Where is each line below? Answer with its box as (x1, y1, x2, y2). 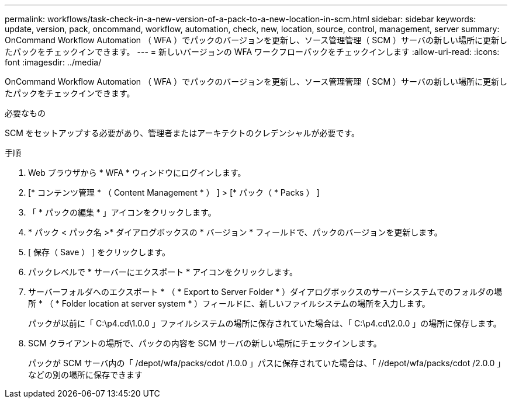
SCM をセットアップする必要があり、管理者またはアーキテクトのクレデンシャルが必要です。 (5, 128, 359, 138)
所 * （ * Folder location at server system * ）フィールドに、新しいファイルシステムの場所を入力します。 (28, 298, 430, 308)
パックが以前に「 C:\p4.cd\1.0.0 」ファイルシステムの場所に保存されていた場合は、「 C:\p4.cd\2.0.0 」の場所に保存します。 (28, 318, 501, 328)
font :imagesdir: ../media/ (5, 57, 102, 67)
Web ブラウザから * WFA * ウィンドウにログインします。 (28, 168, 246, 178)
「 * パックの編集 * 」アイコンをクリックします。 (28, 207, 216, 217)
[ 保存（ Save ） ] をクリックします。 (28, 247, 170, 257)
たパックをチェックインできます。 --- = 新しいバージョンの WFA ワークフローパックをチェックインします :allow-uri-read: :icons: (5, 47, 500, 57)
